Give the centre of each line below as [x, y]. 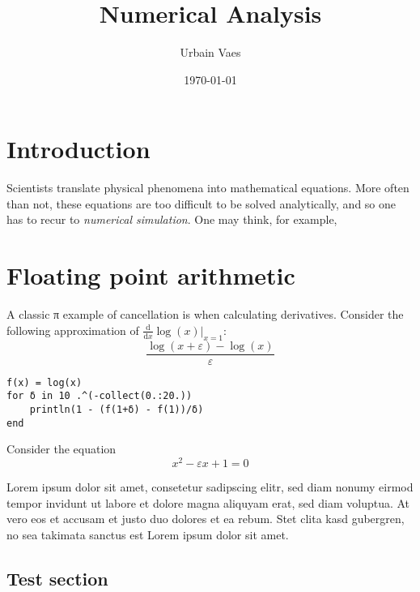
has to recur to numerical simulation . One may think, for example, [172, 219]
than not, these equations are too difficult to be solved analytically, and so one [202, 203]
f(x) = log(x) [45, 382]
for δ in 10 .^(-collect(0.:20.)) [100, 396]
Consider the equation [62, 449]
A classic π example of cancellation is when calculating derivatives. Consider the [205, 314]
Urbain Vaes [210, 52]
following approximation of [73, 330]
